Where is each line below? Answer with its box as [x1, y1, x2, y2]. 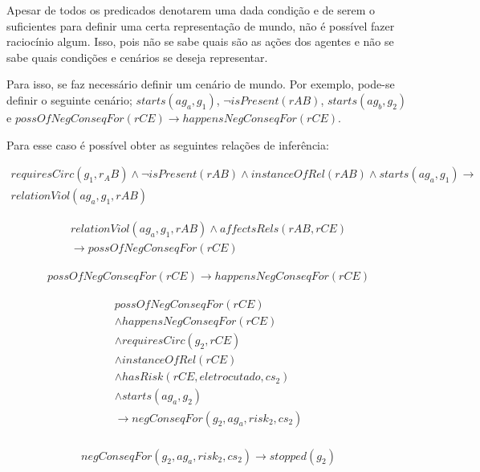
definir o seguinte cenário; [6, 91, 132, 108]
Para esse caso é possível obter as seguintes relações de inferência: [6, 136, 329, 153]
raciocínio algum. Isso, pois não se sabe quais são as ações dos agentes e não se [6, 33, 394, 50]
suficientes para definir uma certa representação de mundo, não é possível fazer [6, 17, 395, 34]
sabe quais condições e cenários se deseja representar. [6, 48, 268, 65]
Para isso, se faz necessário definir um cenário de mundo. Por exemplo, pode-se [6, 76, 395, 92]
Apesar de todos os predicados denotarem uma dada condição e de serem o [6, 2, 375, 18]
